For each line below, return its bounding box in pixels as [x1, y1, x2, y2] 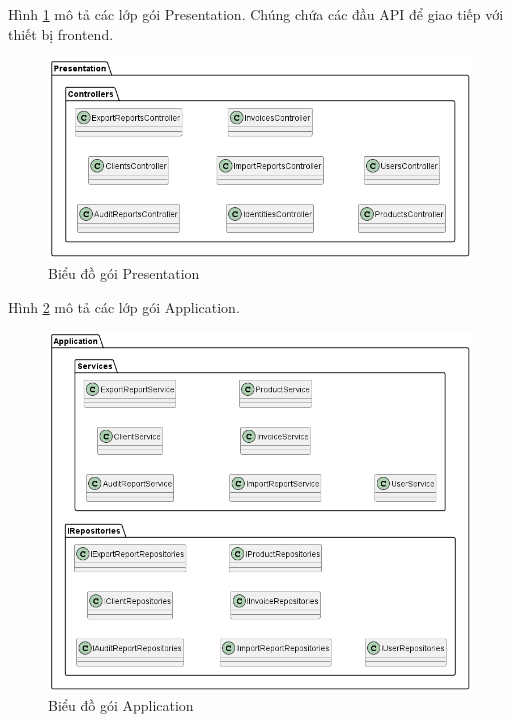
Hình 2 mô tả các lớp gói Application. [8, 296, 240, 317]
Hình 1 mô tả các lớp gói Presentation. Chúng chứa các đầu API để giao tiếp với [8, 4, 504, 24]
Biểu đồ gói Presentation [48, 263, 200, 284]
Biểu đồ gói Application [48, 695, 194, 716]
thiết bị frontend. [8, 23, 114, 44]
